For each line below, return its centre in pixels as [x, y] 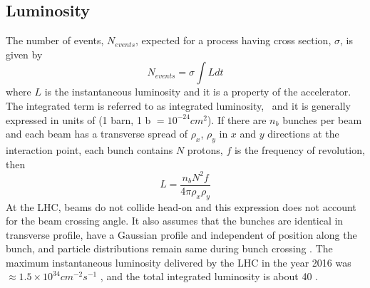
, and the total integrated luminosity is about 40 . [209, 276]
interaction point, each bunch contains [89, 149]
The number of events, [55, 40]
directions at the [303, 134]
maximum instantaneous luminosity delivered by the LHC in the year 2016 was [179, 262]
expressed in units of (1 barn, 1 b [78, 119]
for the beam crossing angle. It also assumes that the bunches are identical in [175, 221]
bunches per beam [322, 119]
